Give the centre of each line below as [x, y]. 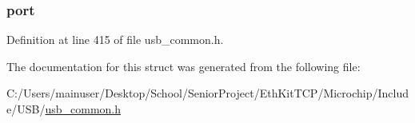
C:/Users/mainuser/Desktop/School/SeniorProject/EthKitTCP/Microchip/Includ [208, 93]
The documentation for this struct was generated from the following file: [184, 66]
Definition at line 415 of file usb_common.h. [115, 40]
